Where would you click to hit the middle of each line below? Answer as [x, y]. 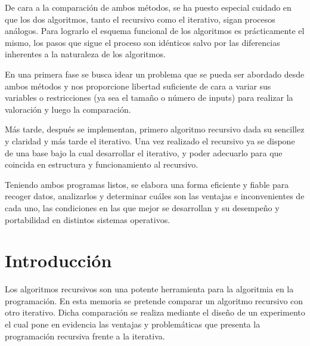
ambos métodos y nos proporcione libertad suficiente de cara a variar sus [138, 86]
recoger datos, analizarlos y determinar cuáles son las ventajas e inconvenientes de [155, 196]
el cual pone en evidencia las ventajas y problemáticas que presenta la [133, 324]
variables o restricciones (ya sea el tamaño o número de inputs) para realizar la [149, 98]
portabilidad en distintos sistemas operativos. [88, 219]
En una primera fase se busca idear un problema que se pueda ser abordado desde [155, 74]
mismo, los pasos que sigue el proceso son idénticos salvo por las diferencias [142, 42]
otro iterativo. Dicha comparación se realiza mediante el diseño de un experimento [155, 312]
